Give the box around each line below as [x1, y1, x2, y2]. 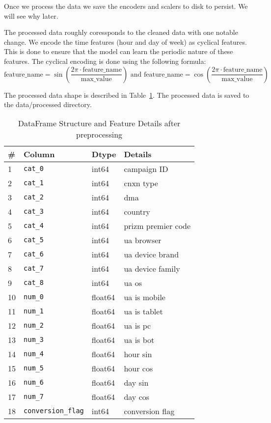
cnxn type [124, 177, 158, 189]
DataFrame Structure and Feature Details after [18, 117, 181, 129]
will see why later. [4, 10, 58, 21]
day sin [124, 376, 149, 388]
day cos [124, 391, 150, 402]
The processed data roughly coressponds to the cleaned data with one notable [4, 27, 238, 37]
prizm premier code [124, 220, 191, 231]
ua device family [124, 262, 180, 274]
